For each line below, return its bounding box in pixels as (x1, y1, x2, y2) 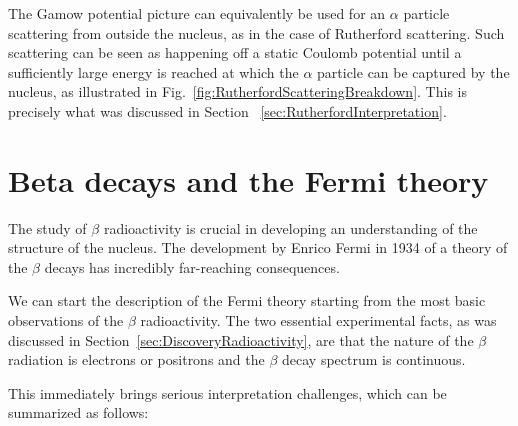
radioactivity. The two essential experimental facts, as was (140, 310, 497, 331)
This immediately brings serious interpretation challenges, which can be (8, 382, 447, 403)
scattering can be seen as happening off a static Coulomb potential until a (8, 42, 462, 63)
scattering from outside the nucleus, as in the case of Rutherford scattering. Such (8, 22, 505, 43)
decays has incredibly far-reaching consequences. (44, 256, 340, 277)
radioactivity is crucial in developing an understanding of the (103, 217, 478, 238)
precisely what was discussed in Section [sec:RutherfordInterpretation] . (8, 100, 447, 121)
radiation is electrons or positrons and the (8, 349, 265, 370)
